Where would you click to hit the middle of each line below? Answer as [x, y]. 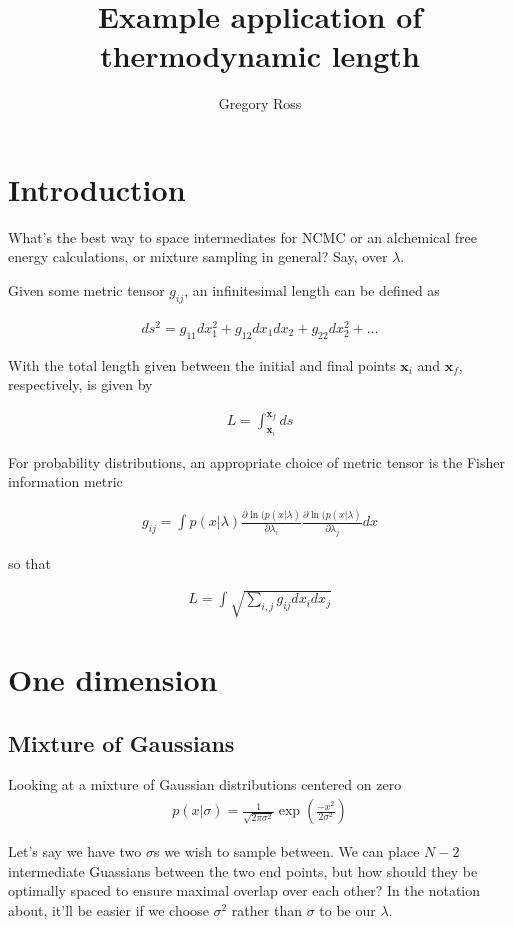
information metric [65, 481]
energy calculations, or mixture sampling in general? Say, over [198, 256]
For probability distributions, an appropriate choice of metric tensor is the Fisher [256, 461]
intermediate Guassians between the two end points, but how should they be [243, 870]
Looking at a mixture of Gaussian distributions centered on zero [205, 784]
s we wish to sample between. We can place [286, 851]
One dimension [113, 679]
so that [29, 562]
